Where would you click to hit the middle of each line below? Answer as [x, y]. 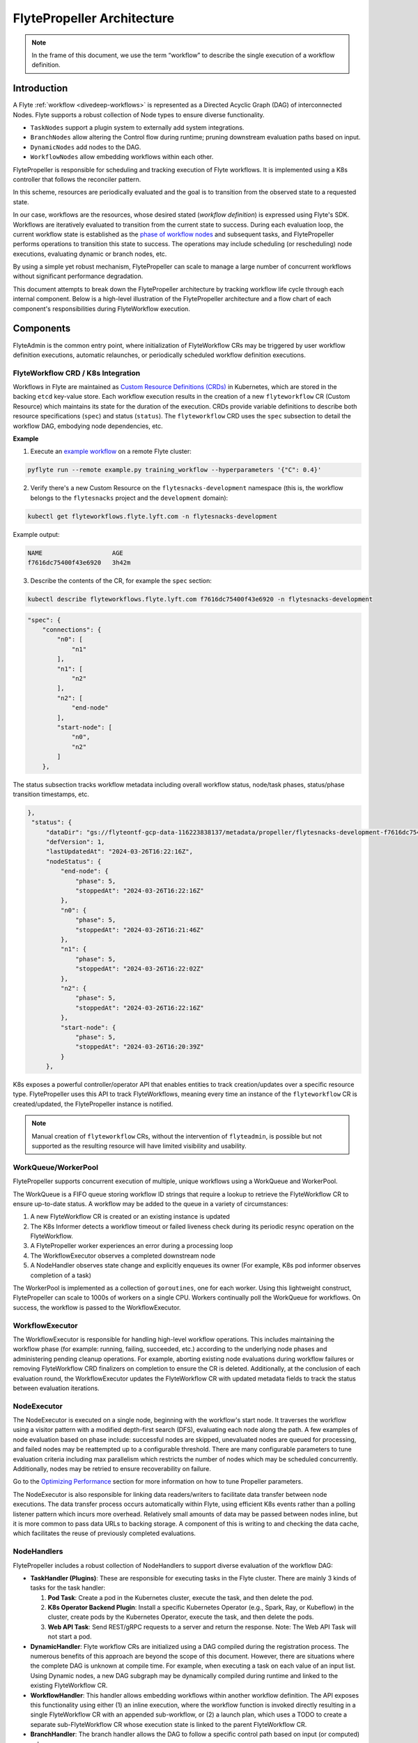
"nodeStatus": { [73, 861]
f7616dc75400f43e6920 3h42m [79, 563]
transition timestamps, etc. [51, 794]
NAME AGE [75, 553]
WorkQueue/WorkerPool [56, 1167]
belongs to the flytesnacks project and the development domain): [129, 498]
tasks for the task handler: [68, 1588]
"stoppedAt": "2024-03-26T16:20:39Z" [140, 1047]
